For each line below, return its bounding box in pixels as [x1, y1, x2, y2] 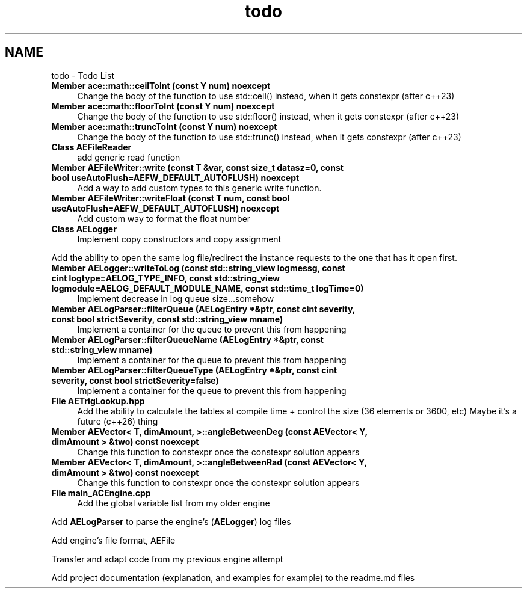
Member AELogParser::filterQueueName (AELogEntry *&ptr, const [51, 334, 324, 345]
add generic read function [77, 152, 180, 162]
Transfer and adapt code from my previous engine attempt [51, 553, 283, 564]
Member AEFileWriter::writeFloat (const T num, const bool [51, 192, 290, 203]
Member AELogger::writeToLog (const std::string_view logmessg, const [51, 262, 345, 273]
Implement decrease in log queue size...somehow [77, 293, 274, 304]
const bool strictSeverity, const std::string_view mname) [51, 313, 283, 324]
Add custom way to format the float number [77, 213, 251, 224]
